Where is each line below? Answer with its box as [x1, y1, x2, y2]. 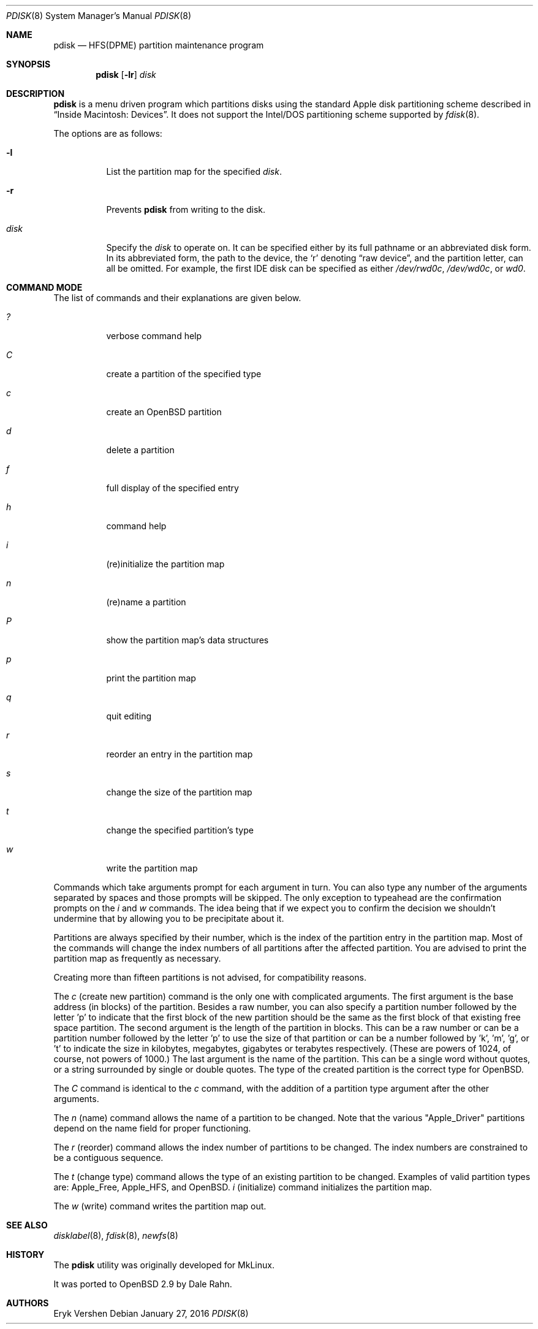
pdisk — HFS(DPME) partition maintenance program [53, 40, 264, 50]
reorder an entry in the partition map [106, 749, 253, 759]
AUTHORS [6, 1298, 49, 1308]
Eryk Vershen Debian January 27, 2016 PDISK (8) [53, 1308, 249, 1319]
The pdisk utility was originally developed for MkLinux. [53, 1260, 275, 1270]
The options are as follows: [53, 128, 162, 139]
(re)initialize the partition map [106, 559, 225, 569]
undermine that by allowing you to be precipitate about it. [53, 913, 284, 924]
